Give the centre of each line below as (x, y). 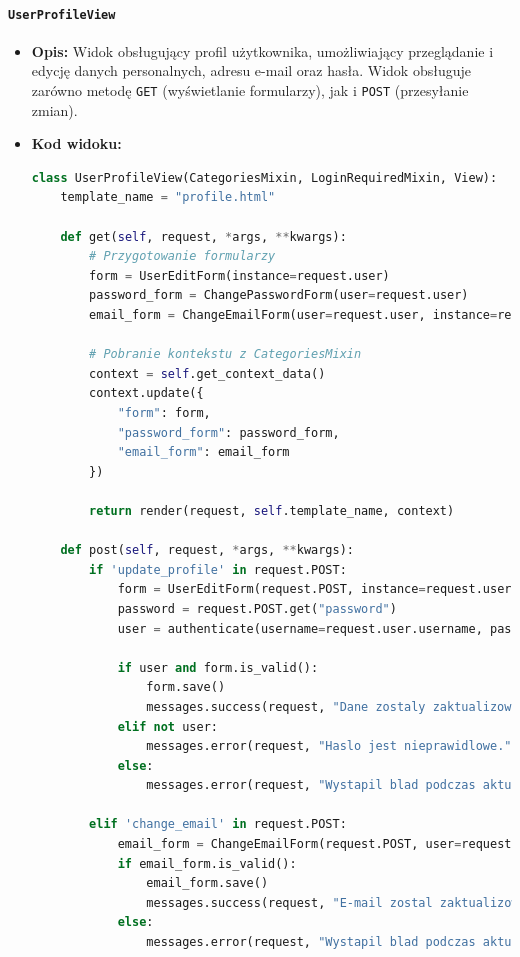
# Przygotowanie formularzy (182, 256)
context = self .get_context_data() (207, 373)
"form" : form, (164, 413)
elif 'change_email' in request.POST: (218, 824)
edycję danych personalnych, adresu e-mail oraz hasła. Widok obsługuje (251, 70)
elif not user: (167, 726)
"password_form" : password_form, (228, 432)
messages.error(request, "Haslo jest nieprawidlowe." (329, 746)
